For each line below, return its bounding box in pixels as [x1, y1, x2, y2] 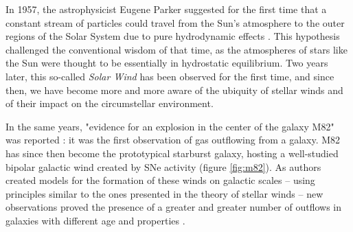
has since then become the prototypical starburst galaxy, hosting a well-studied [5, 146, 339, 160]
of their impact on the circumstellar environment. [5, 96, 214, 111]
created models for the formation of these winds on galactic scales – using [5, 173, 315, 187]
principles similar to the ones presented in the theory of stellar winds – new [5, 186, 323, 200]
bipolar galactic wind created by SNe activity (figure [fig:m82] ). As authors [5, 159, 321, 174]
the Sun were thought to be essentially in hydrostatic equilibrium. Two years [5, 56, 328, 70]
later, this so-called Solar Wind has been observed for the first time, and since [5, 69, 334, 83]
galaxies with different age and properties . [5, 213, 185, 227]
